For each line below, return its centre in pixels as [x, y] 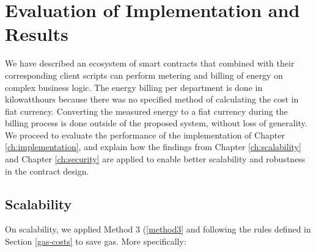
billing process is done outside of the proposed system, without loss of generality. [156, 123]
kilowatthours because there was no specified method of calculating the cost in [152, 99]
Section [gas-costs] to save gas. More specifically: [96, 241]
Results [37, 34]
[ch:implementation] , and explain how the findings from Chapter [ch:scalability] [153, 147]
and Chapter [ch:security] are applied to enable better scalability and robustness [155, 159]
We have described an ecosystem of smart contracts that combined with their [150, 63]
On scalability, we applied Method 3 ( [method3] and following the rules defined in [158, 229]
